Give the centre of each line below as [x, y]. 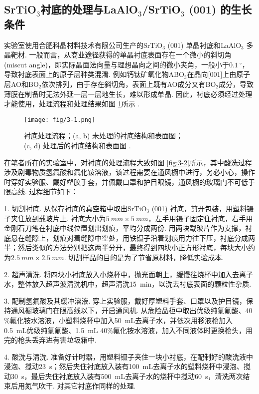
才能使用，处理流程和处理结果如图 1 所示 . [72, 104]
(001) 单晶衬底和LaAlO [204, 45]
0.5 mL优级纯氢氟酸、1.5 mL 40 [56, 330]
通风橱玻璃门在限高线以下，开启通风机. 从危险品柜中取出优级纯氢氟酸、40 [131, 310]
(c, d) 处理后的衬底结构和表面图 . [77, 145]
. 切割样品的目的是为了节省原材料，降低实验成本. [144, 257]
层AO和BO [21, 84]
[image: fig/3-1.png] [60, 120]
